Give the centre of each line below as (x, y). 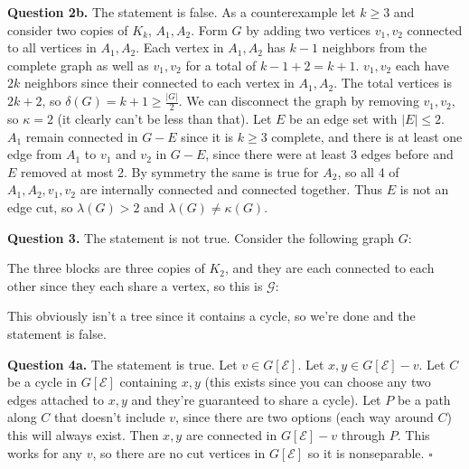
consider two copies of (68, 29)
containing (148, 382)
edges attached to (56, 399)
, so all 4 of (368, 171)
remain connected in (82, 136)
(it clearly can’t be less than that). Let (164, 119)
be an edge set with (343, 119)
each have (422, 65)
